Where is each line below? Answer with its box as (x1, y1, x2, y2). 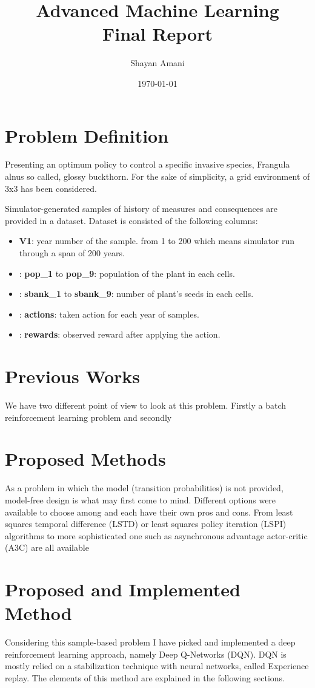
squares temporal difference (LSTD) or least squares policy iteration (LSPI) (5, 517, 287, 530)
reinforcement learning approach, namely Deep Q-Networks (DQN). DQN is (5, 647, 287, 660)
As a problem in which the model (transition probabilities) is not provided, (5, 482, 283, 494)
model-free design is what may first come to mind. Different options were (5, 494, 276, 506)
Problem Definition (5, 123, 169, 148)
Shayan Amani (130, 56, 185, 69)
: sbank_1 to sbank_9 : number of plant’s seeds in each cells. (19, 287, 254, 300)
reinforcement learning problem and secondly (5, 410, 172, 423)
